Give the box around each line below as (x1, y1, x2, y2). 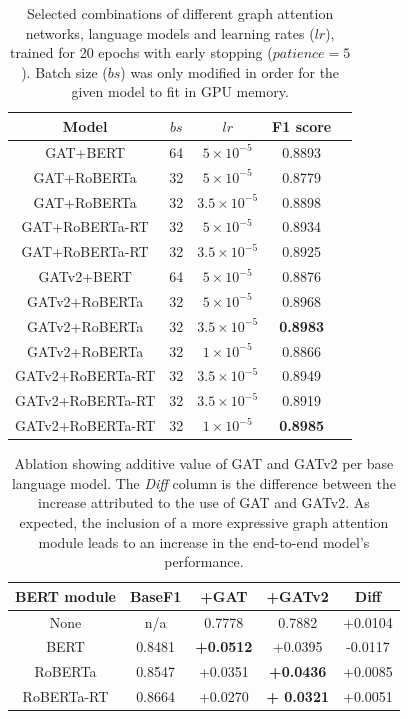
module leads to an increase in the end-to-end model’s (38, 531, 370, 552)
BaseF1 (129, 585, 182, 606)
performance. (164, 551, 244, 572)
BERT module (15, 585, 116, 606)
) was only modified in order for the (120, 61, 340, 82)
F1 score (272, 115, 332, 136)
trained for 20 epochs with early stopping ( (9, 42, 273, 63)
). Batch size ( (21, 61, 108, 82)
